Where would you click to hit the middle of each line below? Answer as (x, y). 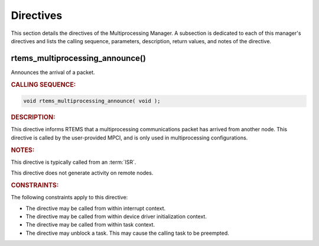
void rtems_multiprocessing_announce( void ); (92, 101)
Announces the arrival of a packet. (53, 72)
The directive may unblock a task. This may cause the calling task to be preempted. (128, 233)
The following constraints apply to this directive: (69, 198)
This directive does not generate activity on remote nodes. (82, 173)
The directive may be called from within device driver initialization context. (116, 216)
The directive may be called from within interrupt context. (96, 208)
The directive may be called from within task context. (90, 225)
